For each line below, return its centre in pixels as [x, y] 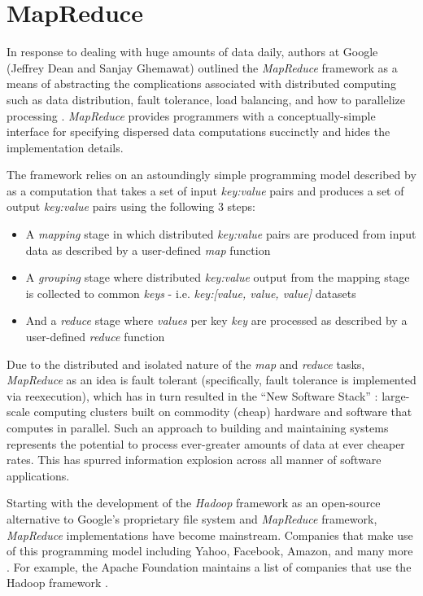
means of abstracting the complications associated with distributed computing [201, 83]
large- [396, 395]
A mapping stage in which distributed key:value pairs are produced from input [221, 234]
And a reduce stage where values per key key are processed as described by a [216, 320]
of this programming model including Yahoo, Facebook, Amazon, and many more [210, 551]
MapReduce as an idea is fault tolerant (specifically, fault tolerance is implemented [211, 380]
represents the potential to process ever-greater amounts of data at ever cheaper [206, 443]
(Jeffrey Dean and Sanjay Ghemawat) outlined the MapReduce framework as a [202, 67]
